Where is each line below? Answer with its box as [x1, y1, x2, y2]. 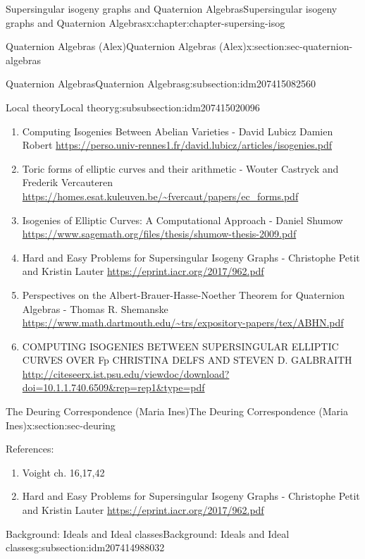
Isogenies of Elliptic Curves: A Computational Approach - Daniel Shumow [22, 212, 343, 227]
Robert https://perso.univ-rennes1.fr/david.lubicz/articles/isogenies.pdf [22, 137, 333, 152]
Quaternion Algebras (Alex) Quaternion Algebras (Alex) [6, 39, 247, 54]
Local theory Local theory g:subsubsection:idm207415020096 [6, 99, 260, 114]
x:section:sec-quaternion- [246, 39, 353, 54]
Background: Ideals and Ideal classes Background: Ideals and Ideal [6, 526, 290, 541]
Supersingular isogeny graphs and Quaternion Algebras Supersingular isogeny [6, 1, 338, 16]
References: [6, 441, 54, 456]
